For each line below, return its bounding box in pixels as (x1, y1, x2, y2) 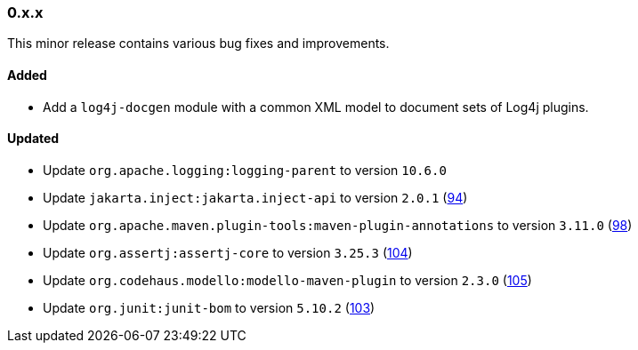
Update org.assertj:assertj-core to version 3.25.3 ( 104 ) (43, 244, 413, 260)
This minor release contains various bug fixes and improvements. (7, 36, 390, 52)
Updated (7, 131, 60, 147)
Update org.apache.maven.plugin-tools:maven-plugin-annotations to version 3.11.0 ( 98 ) (43, 217, 633, 233)
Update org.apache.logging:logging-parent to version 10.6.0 (43, 162, 447, 178)
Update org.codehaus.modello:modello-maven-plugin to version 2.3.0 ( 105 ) (43, 272, 532, 288)
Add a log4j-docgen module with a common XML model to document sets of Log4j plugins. (43, 99, 589, 115)
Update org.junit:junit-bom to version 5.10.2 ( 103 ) (43, 299, 376, 315)
